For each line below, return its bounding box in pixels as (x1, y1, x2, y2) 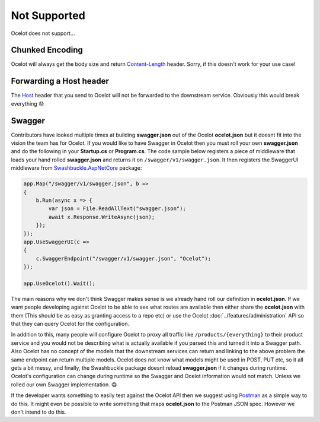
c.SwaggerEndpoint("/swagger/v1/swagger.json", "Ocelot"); (36, 255, 212, 262)
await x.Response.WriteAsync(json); (48, 214, 155, 220)
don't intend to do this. (11, 408, 66, 415)
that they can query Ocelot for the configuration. (11, 321, 130, 328)
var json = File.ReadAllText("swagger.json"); (48, 205, 186, 212)
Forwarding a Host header (11, 76, 110, 86)
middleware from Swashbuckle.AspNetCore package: (11, 164, 142, 172)
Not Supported (11, 9, 85, 22)
